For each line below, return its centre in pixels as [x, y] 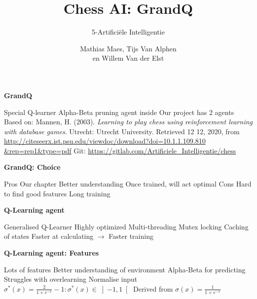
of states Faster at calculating [49, 236]
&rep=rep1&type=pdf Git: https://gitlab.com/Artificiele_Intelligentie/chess [120, 150]
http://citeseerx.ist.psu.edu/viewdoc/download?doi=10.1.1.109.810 [105, 141]
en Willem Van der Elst [128, 58]
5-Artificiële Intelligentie [128, 32]
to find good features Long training [57, 193]
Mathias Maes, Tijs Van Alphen [128, 48]
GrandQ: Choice [32, 167]
